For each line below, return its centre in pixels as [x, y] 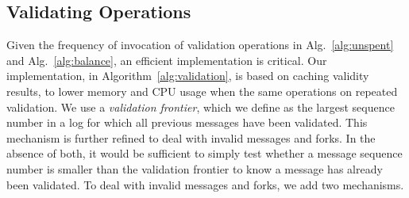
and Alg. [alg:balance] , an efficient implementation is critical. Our [167, 60]
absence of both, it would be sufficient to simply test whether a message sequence [204, 153]
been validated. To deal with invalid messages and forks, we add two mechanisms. [205, 184]
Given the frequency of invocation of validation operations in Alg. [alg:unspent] [200, 45]
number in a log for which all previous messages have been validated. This [187, 122]
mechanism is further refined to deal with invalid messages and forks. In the [191, 137]
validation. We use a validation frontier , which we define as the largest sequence [201, 107]
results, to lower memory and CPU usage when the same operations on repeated [202, 91]
